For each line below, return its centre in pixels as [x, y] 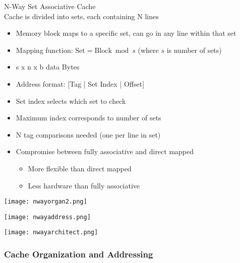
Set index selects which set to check [71, 101]
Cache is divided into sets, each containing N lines [81, 16]
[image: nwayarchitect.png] [51, 233]
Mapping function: [44, 50]
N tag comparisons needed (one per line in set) [88, 134]
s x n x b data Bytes [48, 67]
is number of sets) [194, 50]
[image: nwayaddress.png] [47, 217]
